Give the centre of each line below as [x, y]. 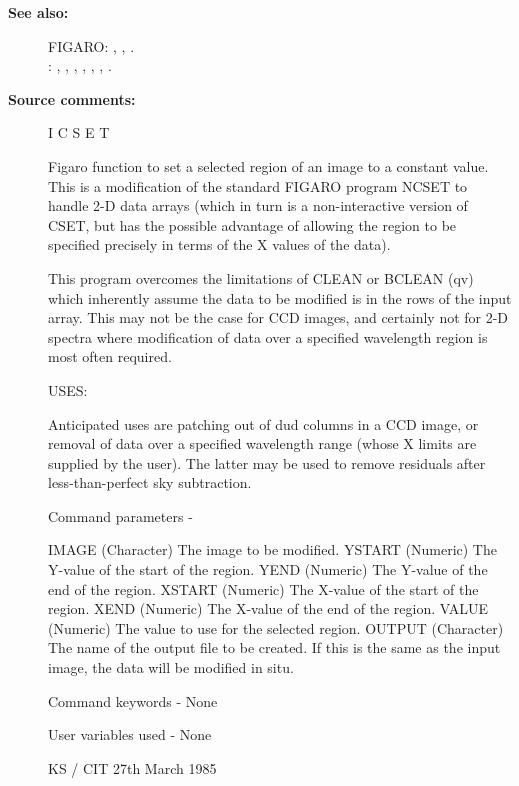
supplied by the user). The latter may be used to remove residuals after [267, 462]
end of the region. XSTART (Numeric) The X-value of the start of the [263, 588]
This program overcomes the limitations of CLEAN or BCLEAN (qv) [261, 277]
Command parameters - [120, 515]
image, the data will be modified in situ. [171, 667]
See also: [38, 12]
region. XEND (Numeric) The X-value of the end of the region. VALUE [268, 608]
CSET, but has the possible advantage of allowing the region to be [252, 224]
